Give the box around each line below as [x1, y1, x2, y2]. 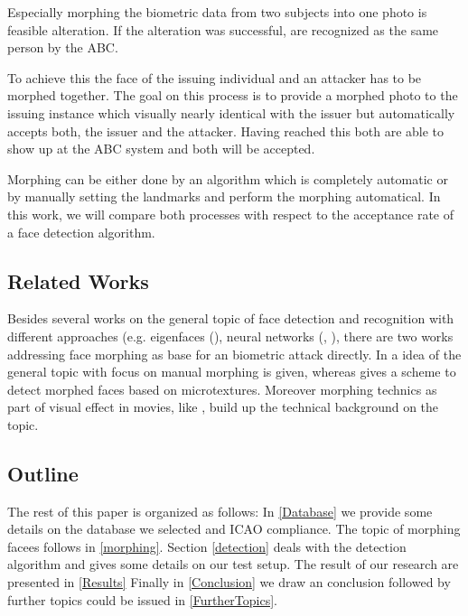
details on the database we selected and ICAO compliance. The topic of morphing [7, 519, 461, 538]
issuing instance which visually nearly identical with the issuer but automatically [7, 103, 455, 122]
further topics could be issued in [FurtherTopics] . [7, 590, 278, 609]
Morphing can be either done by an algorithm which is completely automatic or [7, 169, 448, 188]
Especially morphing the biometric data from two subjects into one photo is [7, 3, 427, 21]
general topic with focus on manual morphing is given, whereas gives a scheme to [7, 362, 456, 381]
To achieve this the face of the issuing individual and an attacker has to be [7, 68, 422, 87]
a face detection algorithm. [7, 222, 155, 241]
